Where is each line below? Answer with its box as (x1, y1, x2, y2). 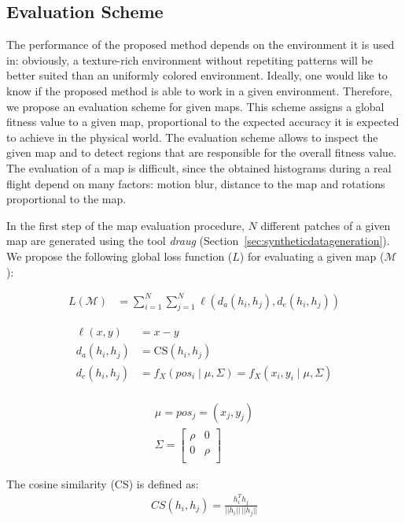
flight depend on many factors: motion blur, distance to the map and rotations (6, 175, 385, 191)
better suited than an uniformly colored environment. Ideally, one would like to (6, 67, 388, 83)
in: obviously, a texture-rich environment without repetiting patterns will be (6, 51, 373, 68)
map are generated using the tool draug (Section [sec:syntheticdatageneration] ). (6, 232, 390, 249)
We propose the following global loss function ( (6, 247, 233, 264)
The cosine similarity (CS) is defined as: (6, 475, 199, 491)
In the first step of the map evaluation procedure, (6, 217, 245, 233)
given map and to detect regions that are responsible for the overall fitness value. (6, 144, 397, 161)
